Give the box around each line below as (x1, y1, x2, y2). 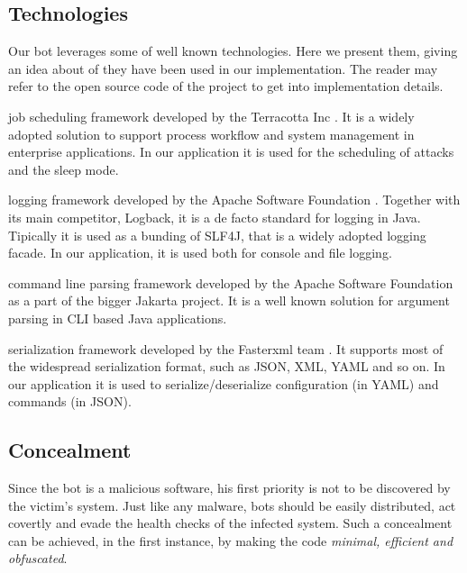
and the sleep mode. (8, 159, 119, 178)
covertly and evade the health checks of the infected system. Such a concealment (8, 514, 453, 532)
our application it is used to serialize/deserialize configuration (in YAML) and (8, 374, 439, 393)
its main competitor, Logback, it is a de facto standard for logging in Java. (8, 207, 421, 226)
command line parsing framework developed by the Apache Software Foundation (8, 273, 453, 292)
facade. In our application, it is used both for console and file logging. (8, 243, 392, 262)
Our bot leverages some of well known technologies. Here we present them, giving (8, 41, 458, 60)
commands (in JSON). (8, 392, 132, 411)
